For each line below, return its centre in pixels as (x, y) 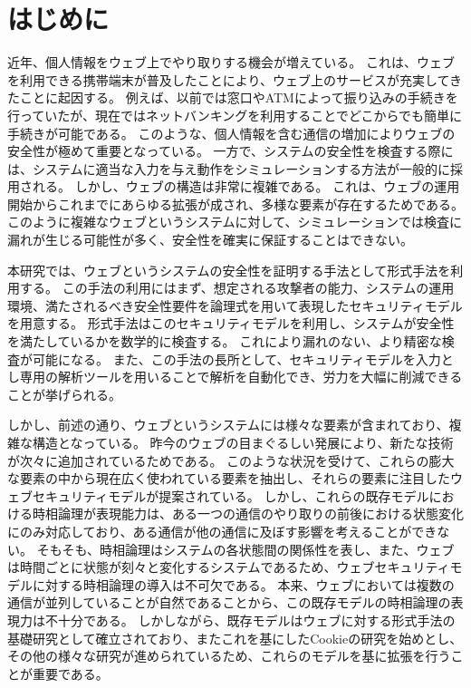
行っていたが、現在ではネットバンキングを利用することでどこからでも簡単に (235, 115)
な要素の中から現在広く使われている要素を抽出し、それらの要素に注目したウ (235, 478)
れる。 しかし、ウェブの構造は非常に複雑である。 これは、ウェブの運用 (246, 186)
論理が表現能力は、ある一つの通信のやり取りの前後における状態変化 (260, 514)
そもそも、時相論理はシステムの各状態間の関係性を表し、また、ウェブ (245, 549)
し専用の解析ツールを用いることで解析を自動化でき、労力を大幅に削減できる (235, 377)
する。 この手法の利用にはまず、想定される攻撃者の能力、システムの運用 (237, 288)
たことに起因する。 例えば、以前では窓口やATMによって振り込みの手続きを (233, 97)
